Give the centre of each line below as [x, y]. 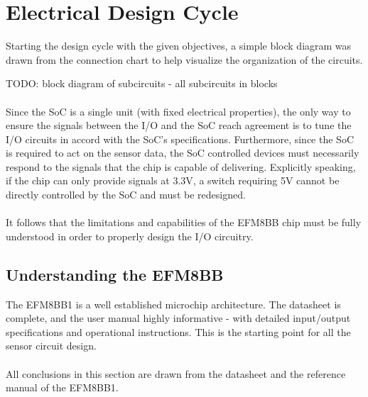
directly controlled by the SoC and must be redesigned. [126, 195]
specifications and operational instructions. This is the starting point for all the [178, 331]
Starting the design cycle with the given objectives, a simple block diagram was [179, 46]
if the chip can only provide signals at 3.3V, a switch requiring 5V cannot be [173, 180]
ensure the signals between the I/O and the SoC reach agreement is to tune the [179, 125]
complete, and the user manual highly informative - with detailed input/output [178, 318]
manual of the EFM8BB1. [62, 387]
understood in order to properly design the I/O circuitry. [130, 236]
